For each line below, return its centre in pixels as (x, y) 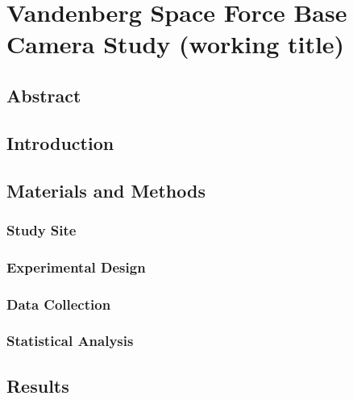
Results (38, 385)
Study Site (42, 229)
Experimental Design (76, 267)
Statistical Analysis (70, 341)
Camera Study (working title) (176, 44)
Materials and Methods (106, 190)
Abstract (44, 95)
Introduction (60, 142)
